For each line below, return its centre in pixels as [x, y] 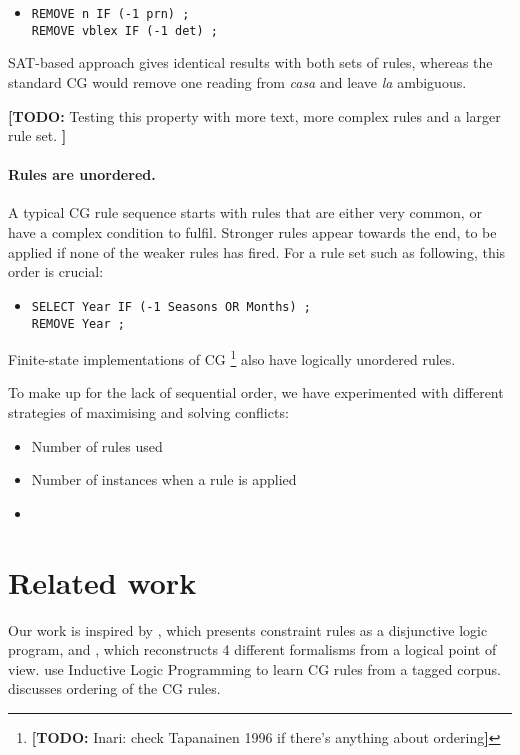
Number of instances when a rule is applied [164, 479]
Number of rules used [97, 445]
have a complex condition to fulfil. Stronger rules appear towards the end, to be [252, 232]
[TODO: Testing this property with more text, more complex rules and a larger [254, 115]
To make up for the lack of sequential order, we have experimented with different [256, 392]
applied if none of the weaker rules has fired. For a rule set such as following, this [257, 251]
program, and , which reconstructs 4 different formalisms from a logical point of [252, 649]
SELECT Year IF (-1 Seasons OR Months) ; [171, 306]
